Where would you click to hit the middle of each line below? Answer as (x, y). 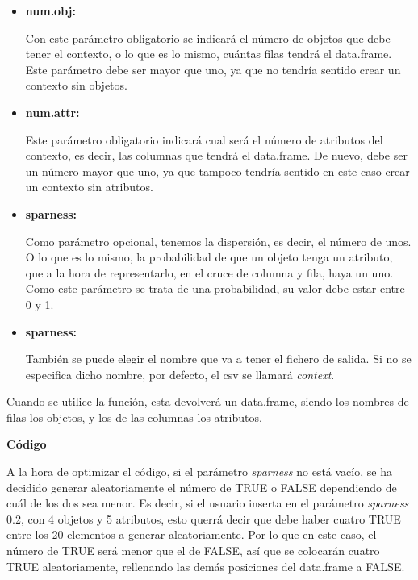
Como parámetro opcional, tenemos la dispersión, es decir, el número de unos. (218, 241)
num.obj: (50, 10)
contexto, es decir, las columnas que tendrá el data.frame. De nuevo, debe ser (216, 155)
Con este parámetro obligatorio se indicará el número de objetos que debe (208, 38)
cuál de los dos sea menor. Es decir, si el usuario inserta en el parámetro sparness (208, 503)
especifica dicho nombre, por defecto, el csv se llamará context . (180, 374)
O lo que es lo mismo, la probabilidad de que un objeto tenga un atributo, (209, 257)
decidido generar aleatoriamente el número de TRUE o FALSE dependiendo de (202, 487)
